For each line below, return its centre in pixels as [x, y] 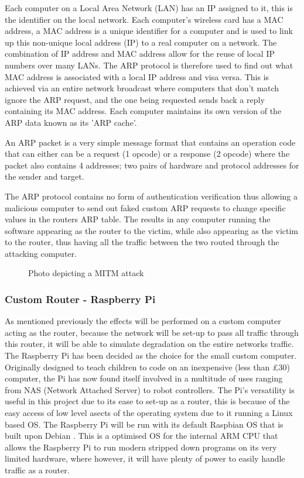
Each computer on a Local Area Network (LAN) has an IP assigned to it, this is [149, 8]
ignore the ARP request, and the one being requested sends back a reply [135, 99]
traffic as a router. [37, 470]
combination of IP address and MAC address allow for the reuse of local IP [140, 54]
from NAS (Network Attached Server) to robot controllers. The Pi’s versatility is [150, 389]
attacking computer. [41, 253]
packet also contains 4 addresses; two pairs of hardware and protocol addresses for [152, 165]
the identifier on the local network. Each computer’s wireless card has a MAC [144, 19]
